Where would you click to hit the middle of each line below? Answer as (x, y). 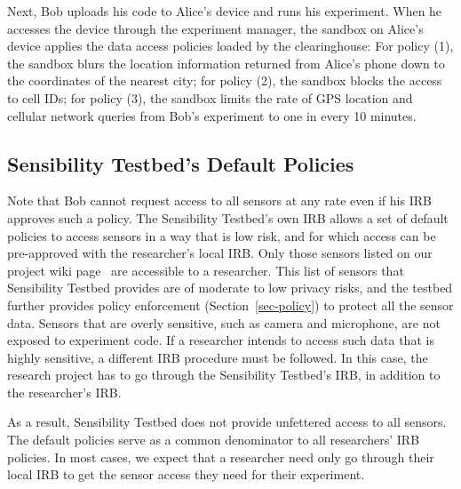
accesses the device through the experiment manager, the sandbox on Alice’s (215, 28)
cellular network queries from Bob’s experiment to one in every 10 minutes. (212, 115)
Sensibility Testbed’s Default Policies (181, 163)
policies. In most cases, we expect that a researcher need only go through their (221, 457)
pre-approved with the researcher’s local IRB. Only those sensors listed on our (220, 253)
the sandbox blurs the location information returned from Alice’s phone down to (226, 63)
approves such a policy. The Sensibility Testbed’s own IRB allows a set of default (228, 217)
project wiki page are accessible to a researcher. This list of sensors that (206, 270)
